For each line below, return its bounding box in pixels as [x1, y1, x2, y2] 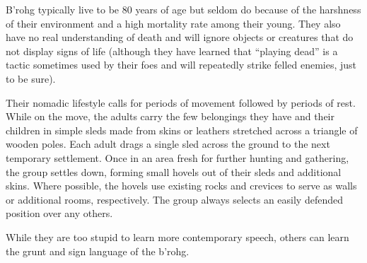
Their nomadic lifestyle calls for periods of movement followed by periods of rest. [6, 95, 356, 110]
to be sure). [6, 71, 56, 86]
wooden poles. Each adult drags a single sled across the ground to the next [6, 136, 330, 151]
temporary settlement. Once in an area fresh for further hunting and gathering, [6, 150, 349, 165]
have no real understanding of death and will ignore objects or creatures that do [6, 30, 354, 45]
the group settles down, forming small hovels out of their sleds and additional [6, 164, 342, 179]
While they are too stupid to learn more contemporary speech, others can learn [6, 229, 349, 244]
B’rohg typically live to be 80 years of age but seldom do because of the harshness [6, 2, 361, 16]
